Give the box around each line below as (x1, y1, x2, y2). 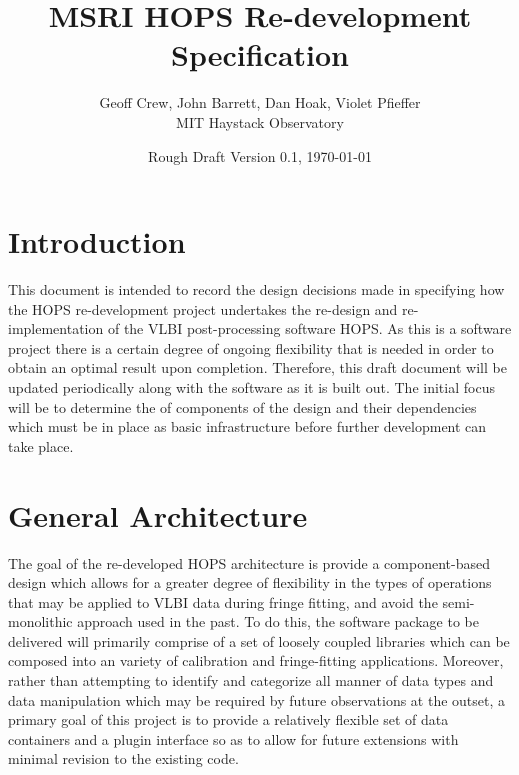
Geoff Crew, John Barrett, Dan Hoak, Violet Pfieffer (99, 92, 421, 113)
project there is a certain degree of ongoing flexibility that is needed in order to (8, 337, 494, 358)
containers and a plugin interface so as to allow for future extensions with (8, 728, 459, 749)
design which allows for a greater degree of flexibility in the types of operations (8, 572, 492, 593)
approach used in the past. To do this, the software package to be (77, 611, 479, 632)
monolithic (8, 611, 73, 632)
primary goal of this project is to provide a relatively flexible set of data (8, 709, 449, 730)
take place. (8, 435, 74, 456)
